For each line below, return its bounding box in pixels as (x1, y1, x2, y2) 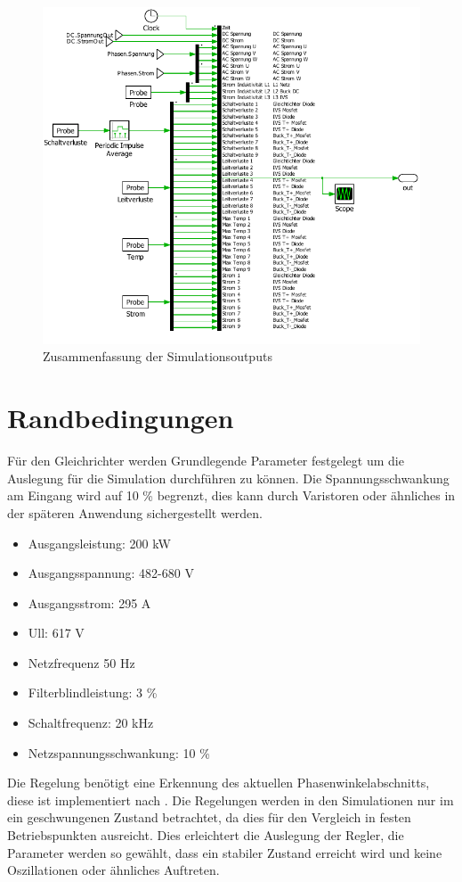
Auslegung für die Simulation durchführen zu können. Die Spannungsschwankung (7, 468, 450, 487)
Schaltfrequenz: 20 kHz (28, 713, 154, 732)
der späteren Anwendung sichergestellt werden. (7, 503, 263, 522)
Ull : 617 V (28, 623, 85, 642)
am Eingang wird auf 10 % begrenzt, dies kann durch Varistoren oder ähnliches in (7, 486, 456, 505)
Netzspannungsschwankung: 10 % (28, 743, 210, 762)
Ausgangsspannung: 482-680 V (28, 564, 194, 582)
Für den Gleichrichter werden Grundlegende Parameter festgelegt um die (7, 451, 404, 470)
